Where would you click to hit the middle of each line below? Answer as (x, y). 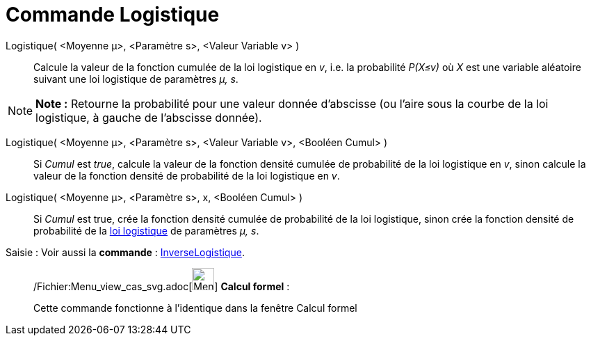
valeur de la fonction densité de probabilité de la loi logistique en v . (187, 175)
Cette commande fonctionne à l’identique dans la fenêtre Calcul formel (195, 308)
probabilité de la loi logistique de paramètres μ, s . (146, 230)
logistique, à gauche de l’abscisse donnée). (149, 117)
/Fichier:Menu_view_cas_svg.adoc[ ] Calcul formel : (162, 286)
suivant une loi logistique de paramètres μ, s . (136, 79)
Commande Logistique (113, 15)
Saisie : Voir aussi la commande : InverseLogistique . (125, 252)
